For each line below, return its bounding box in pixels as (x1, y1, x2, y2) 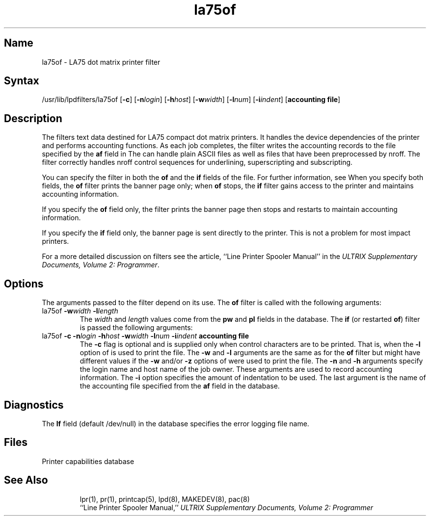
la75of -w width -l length (42, 307, 118, 315)
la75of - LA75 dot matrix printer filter (42, 57, 161, 66)
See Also (4, 474, 48, 487)
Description (4, 112, 62, 125)
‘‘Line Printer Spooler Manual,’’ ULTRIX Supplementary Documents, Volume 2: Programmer (80, 503, 374, 512)
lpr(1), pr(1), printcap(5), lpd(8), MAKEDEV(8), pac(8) (80, 494, 250, 503)
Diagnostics (4, 398, 64, 411)
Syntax (4, 75, 39, 87)
